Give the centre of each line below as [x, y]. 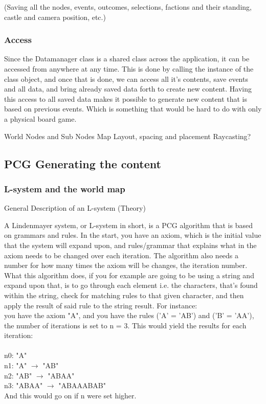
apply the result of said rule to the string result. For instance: [101, 305]
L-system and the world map [65, 188]
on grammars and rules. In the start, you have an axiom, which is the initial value [133, 235]
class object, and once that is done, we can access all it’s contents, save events [126, 78]
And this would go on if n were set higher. [70, 395]
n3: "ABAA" [24, 385]
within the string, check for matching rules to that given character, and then [124, 295]
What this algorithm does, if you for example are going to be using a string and [129, 275]
